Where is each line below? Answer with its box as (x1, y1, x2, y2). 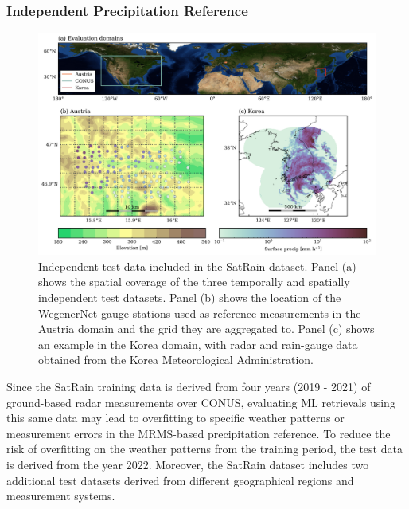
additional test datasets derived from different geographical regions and (6, 472, 354, 488)
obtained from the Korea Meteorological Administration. (38, 351, 314, 368)
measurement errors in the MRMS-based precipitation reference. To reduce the (6, 425, 391, 441)
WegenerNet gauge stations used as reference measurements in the (38, 304, 361, 321)
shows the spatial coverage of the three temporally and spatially (38, 273, 350, 290)
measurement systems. (6, 487, 115, 504)
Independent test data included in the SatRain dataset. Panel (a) (38, 257, 356, 274)
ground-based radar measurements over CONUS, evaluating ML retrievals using (6, 393, 395, 410)
